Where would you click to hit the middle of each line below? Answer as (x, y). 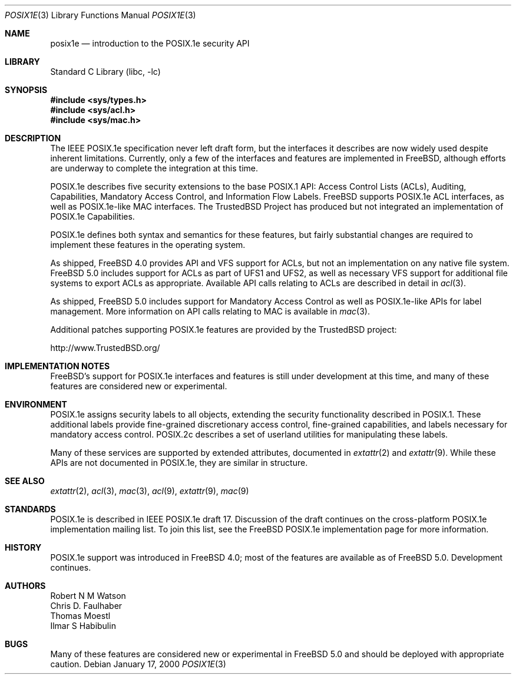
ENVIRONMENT (36, 404)
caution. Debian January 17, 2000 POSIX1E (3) (138, 664)
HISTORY (23, 547)
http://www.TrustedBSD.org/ (105, 348)
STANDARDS (30, 509)
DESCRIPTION (33, 138)
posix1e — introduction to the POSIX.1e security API (150, 43)
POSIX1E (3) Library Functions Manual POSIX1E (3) (100, 15)
